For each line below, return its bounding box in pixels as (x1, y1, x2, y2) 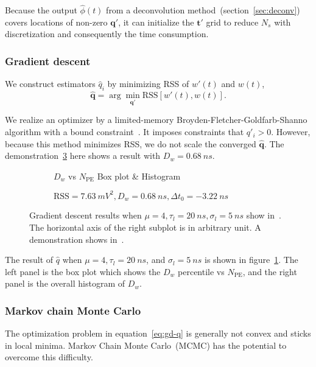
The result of (5, 253, 54, 266)
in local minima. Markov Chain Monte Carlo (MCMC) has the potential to (5, 338, 287, 351)
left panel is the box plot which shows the (5, 265, 161, 278)
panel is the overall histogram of (5, 277, 125, 290)
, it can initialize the (118, 15, 194, 28)
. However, (271, 125, 311, 138)
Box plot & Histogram (97, 169, 181, 182)
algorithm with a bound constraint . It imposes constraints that (5, 125, 244, 138)
